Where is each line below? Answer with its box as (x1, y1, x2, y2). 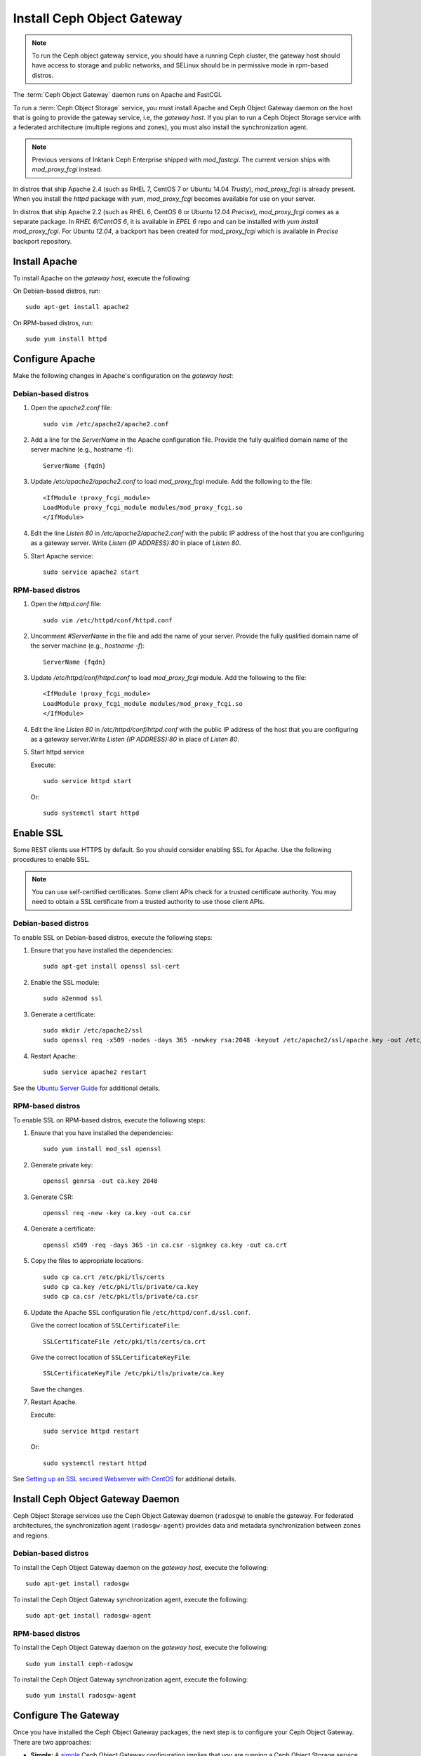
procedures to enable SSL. (13, 856, 91, 864)
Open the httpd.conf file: (30, 600, 102, 608)
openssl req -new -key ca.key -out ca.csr (43, 1209, 192, 1217)
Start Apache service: (30, 551, 94, 560)
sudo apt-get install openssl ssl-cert (43, 962, 180, 971)
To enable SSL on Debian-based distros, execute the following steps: (13, 933, 213, 941)
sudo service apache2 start (43, 568, 140, 576)
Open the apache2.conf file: (30, 404, 112, 412)
